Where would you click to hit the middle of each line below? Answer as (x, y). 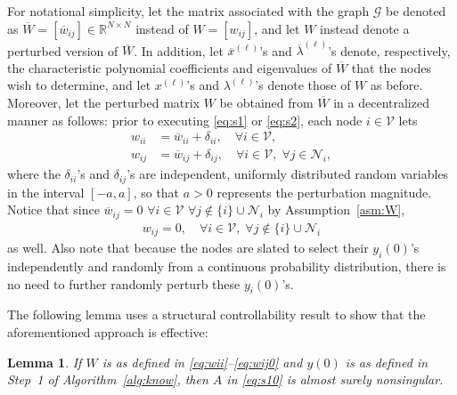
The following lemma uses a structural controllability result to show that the (216, 314)
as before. (396, 85)
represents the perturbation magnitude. (324, 192)
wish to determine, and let (79, 85)
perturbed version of (63, 50)
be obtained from (266, 103)
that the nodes (391, 67)
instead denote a (365, 28)
